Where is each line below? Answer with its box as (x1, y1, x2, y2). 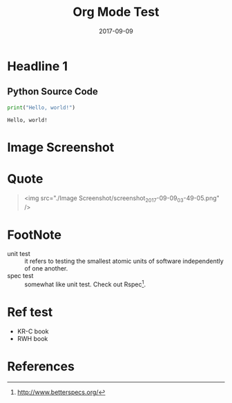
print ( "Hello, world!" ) (7, 104, 76, 111)
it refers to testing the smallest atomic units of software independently (24, 257, 224, 266)
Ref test (7, 304, 53, 320)
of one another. (24, 264, 68, 273)
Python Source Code (7, 86, 99, 97)
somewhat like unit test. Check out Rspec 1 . (24, 279, 146, 288)
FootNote (7, 227, 62, 242)
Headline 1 (7, 58, 68, 74)
